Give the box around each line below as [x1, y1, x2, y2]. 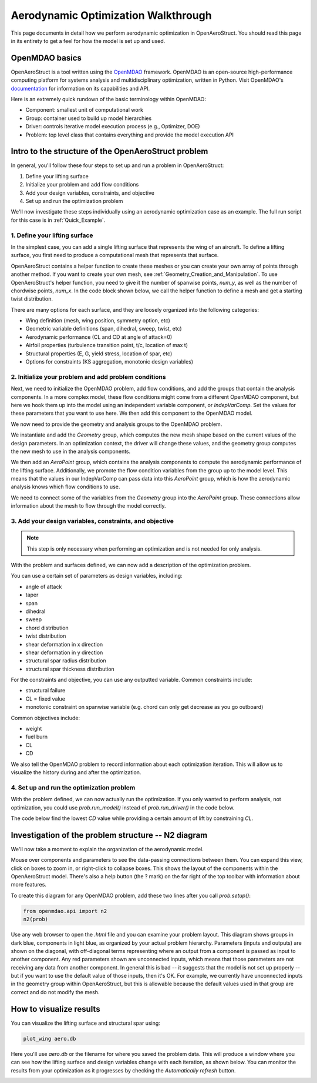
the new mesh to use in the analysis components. [11, 448, 131, 455]
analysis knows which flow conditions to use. [11, 483, 120, 491]
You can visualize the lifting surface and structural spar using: [11, 1019, 161, 1027]
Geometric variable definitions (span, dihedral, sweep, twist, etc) [25, 325, 182, 332]
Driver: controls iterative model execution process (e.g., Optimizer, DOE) [25, 123, 200, 130]
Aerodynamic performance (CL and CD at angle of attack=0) [25, 333, 173, 341]
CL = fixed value [25, 695, 66, 702]
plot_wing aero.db [23, 1035, 76, 1042]
